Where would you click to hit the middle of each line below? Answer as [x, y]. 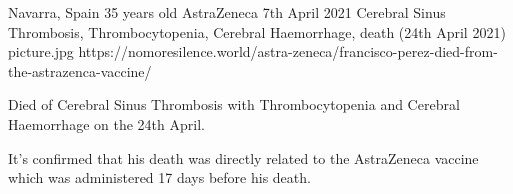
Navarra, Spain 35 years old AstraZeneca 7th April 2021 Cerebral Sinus [227, 12]
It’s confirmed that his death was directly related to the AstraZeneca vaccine [243, 157]
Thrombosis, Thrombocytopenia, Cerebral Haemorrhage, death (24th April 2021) [257, 31]
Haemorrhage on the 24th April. [106, 123]
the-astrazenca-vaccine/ [80, 70]
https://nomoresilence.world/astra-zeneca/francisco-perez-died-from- [288, 51]
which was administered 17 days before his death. [159, 177]
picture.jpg [41, 51]
